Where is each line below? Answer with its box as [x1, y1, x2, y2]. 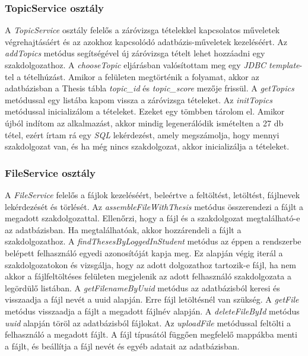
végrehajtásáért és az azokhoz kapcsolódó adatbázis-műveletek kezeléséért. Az [5, 35, 288, 47]
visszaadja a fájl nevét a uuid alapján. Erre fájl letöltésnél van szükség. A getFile [5, 293, 299, 306]
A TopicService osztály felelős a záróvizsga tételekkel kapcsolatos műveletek [5, 24, 280, 36]
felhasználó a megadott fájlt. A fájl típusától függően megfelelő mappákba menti [5, 328, 297, 341]
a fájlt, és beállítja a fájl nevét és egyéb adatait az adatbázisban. [5, 339, 240, 352]
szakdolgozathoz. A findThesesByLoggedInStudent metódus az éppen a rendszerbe [5, 235, 301, 247]
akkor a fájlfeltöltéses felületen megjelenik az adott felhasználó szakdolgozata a [5, 270, 291, 282]
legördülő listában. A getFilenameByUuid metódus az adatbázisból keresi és [5, 281, 280, 294]
